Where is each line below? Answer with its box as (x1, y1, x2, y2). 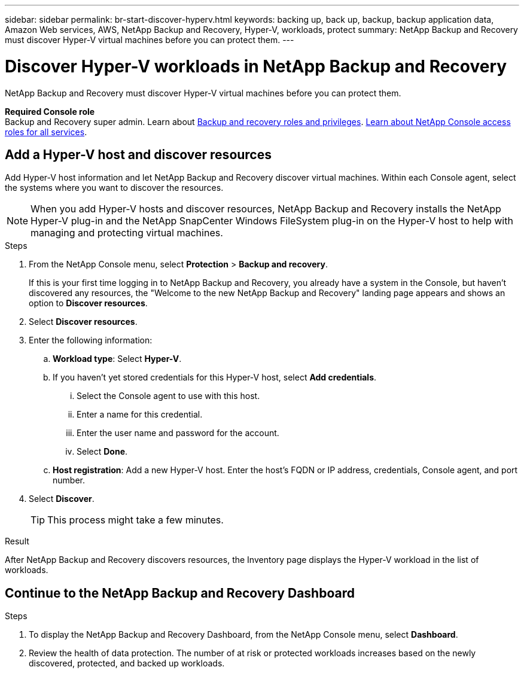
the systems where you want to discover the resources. (5, 182, 224, 193)
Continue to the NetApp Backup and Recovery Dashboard (5, 585, 355, 601)
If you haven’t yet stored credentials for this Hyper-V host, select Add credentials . (53, 372, 377, 383)
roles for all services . (5, 126, 87, 137)
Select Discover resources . (29, 316, 138, 327)
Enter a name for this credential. (77, 409, 203, 420)
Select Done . (77, 446, 128, 457)
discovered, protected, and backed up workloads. (29, 658, 225, 669)
